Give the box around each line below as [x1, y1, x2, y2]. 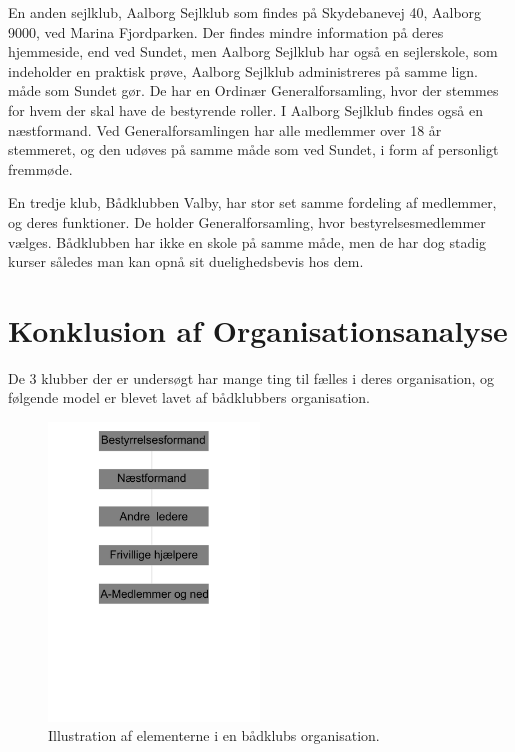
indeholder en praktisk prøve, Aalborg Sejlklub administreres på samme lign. [8, 60, 478, 81]
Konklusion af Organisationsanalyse [8, 309, 508, 350]
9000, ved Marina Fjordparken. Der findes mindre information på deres [8, 21, 444, 42]
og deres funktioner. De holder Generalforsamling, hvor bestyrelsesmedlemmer [8, 211, 486, 232]
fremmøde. [8, 158, 73, 179]
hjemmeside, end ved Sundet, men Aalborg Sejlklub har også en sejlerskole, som [8, 41, 498, 62]
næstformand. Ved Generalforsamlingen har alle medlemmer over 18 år [8, 119, 442, 140]
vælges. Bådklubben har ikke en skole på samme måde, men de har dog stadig [8, 231, 487, 252]
